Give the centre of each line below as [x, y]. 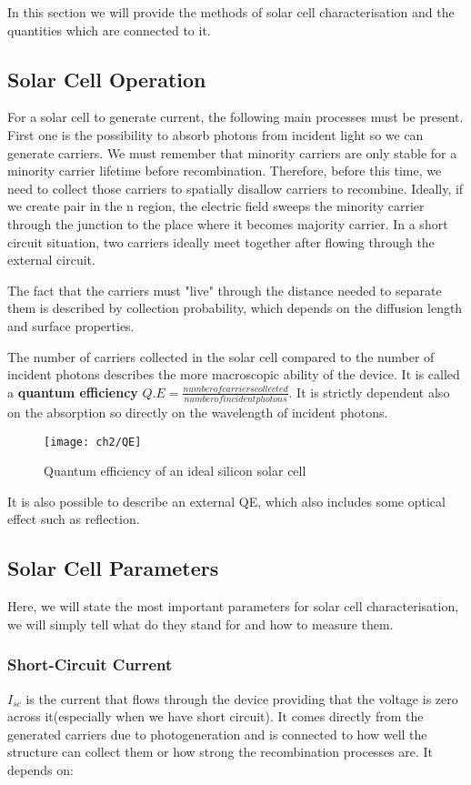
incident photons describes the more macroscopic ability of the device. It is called [234, 374]
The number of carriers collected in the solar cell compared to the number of [221, 356]
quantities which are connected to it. [109, 30]
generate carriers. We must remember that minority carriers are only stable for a [232, 152]
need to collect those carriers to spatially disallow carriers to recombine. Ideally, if [235, 188]
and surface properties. [71, 325]
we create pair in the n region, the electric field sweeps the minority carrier [216, 206]
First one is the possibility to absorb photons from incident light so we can [215, 134]
